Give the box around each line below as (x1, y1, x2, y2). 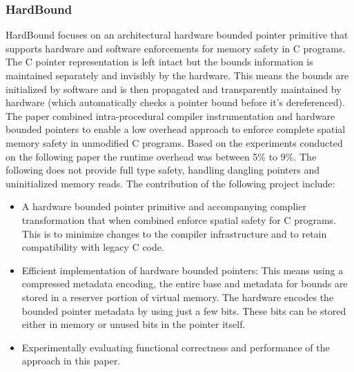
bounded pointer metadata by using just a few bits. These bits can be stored (21, 303, 346, 318)
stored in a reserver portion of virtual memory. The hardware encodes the (21, 289, 334, 304)
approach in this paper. (21, 353, 121, 368)
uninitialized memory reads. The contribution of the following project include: (6, 176, 335, 190)
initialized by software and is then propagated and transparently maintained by (6, 81, 342, 96)
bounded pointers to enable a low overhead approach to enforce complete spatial (6, 122, 346, 136)
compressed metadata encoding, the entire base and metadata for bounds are (21, 276, 348, 291)
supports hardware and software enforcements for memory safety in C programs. (6, 41, 346, 55)
